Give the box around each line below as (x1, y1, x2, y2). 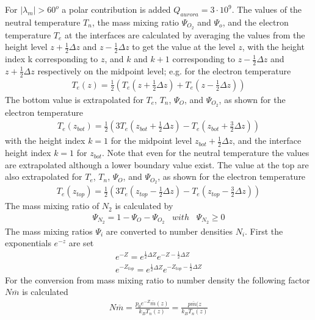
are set (68, 236, 94, 249)
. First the (245, 224, 283, 237)
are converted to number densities (106, 224, 233, 237)
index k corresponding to (5, 52, 98, 65)
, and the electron (222, 15, 289, 28)
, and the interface (233, 134, 302, 147)
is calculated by (115, 199, 173, 212)
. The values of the (231, 3, 302, 15)
